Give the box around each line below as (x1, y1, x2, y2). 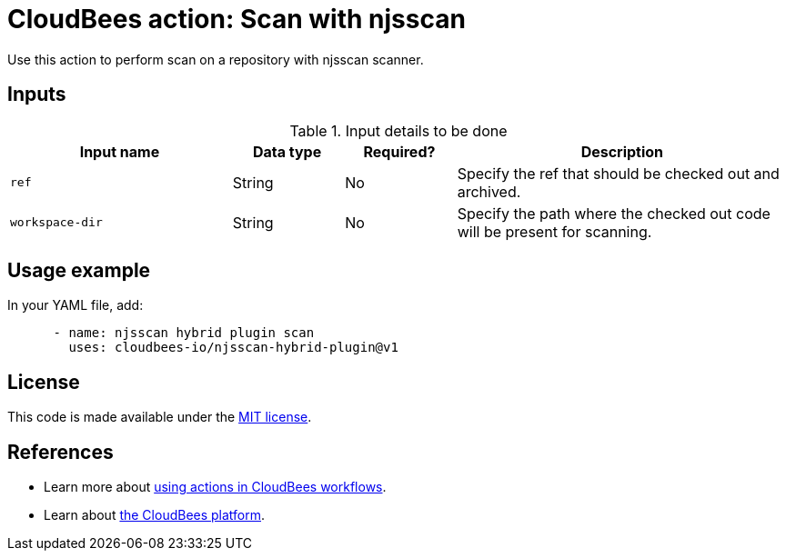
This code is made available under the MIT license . (7, 409, 312, 425)
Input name (79, 142, 160, 161)
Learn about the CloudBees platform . (44, 507, 266, 523)
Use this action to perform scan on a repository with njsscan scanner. (7, 51, 424, 67)
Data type (252, 142, 322, 161)
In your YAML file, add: (7, 297, 144, 314)
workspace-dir (10, 215, 103, 230)
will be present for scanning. (457, 222, 652, 241)
